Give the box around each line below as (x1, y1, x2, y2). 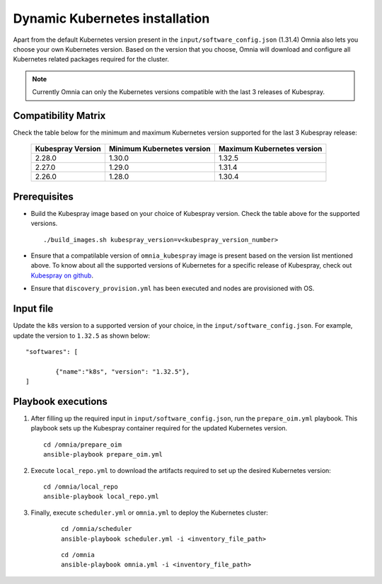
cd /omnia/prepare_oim (43, 440, 122, 449)
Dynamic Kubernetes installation (13, 11, 210, 26)
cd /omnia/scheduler (61, 525, 132, 533)
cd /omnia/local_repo (43, 482, 118, 491)
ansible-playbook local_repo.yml (43, 493, 159, 500)
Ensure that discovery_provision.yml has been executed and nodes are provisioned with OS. (30, 284, 315, 293)
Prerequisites (13, 190, 74, 202)
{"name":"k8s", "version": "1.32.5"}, (55, 367, 190, 375)
